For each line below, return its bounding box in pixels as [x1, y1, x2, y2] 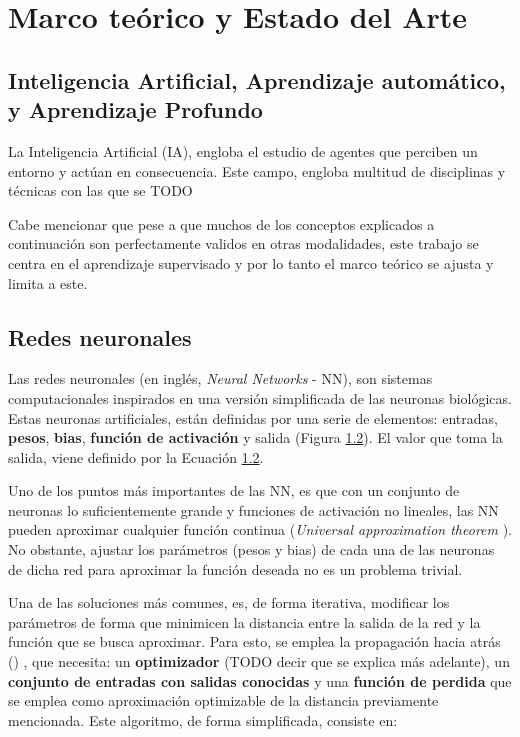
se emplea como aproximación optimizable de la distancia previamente [8, 690, 439, 711]
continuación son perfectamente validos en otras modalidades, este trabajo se [8, 233, 479, 254]
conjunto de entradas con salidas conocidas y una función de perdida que [8, 670, 512, 691]
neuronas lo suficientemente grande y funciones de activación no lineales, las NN [8, 499, 499, 520]
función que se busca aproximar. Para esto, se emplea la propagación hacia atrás [8, 631, 501, 652]
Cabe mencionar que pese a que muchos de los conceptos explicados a [8, 213, 435, 234]
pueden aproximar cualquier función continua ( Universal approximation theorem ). [8, 519, 512, 540]
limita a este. [8, 272, 88, 293]
